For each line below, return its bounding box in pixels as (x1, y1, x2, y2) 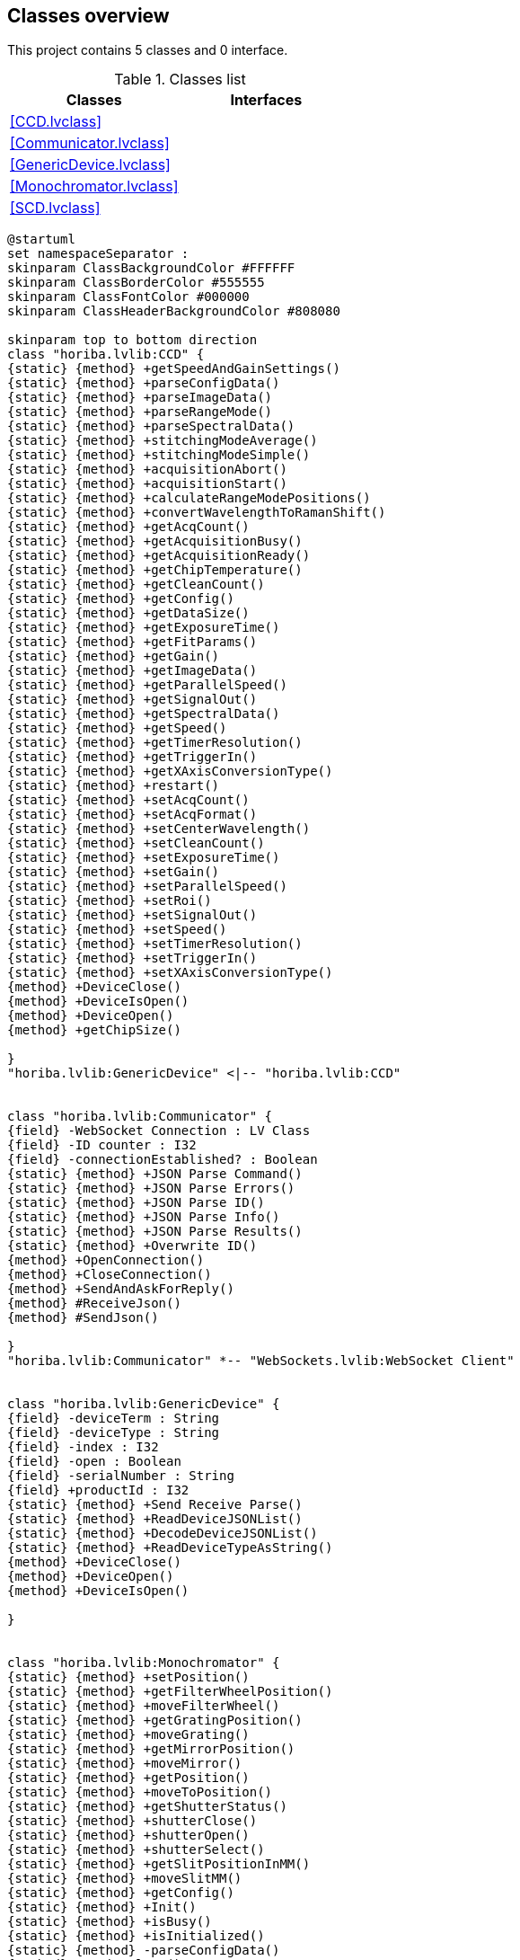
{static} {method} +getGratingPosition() (7, 1713, 303, 1728)
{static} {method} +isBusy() (7, 1914, 212, 1929)
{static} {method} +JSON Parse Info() (7, 1210, 280, 1225)
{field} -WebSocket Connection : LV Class (7, 1123, 311, 1139)
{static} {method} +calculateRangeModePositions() (7, 491, 371, 506)
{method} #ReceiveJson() (7, 1296, 181, 1311)
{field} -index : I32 (7, 1440, 159, 1455)
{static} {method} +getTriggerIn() (7, 749, 258, 765)
